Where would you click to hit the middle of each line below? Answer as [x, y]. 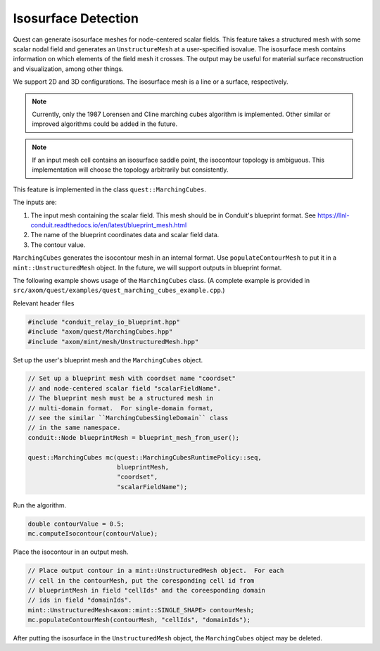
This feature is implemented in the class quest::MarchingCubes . [110, 189]
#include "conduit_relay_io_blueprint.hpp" [104, 322]
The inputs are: [35, 202]
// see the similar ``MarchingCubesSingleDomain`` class [128, 418]
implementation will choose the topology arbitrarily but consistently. [130, 170]
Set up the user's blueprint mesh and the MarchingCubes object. [108, 360]
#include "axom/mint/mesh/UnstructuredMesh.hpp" [113, 342]
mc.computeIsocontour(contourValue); [93, 534]
